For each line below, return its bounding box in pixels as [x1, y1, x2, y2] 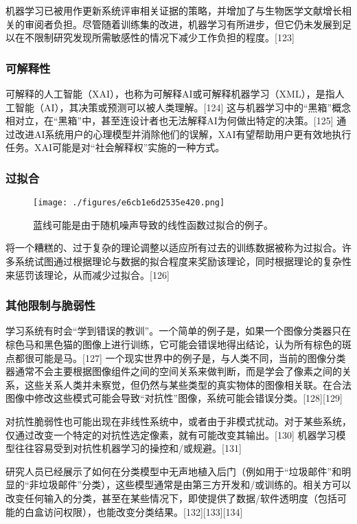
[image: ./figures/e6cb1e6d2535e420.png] [33, 198, 225, 208]
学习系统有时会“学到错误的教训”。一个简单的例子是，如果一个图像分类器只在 [5, 323, 352, 338]
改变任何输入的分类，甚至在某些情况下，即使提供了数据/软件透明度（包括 [5, 490, 337, 505]
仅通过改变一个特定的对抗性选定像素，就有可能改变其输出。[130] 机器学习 [5, 427, 336, 442]
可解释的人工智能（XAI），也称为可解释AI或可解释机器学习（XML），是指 [5, 87, 335, 100]
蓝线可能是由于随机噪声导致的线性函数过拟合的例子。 [33, 217, 273, 231]
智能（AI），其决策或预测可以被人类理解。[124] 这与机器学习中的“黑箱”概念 [14, 100, 352, 114]
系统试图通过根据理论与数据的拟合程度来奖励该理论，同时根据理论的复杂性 [14, 254, 352, 269]
